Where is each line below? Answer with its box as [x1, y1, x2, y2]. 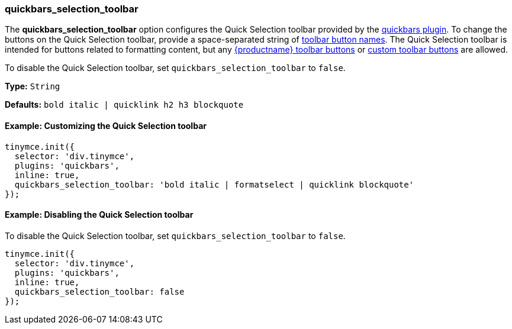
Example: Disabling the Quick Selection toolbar [5, 209, 194, 220]
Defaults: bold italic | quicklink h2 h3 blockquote [5, 99, 244, 110]
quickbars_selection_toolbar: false [14, 286, 185, 296]
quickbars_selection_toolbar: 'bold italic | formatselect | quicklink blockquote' [14, 179, 414, 189]
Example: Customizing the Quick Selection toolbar [5, 120, 207, 131]
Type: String [5, 81, 60, 92]
